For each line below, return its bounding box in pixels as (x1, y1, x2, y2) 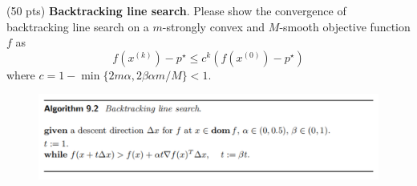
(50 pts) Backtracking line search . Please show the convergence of (6, 2, 346, 18)
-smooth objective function (279, 18, 411, 34)
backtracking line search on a (6, 18, 149, 34)
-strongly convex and (162, 18, 265, 34)
